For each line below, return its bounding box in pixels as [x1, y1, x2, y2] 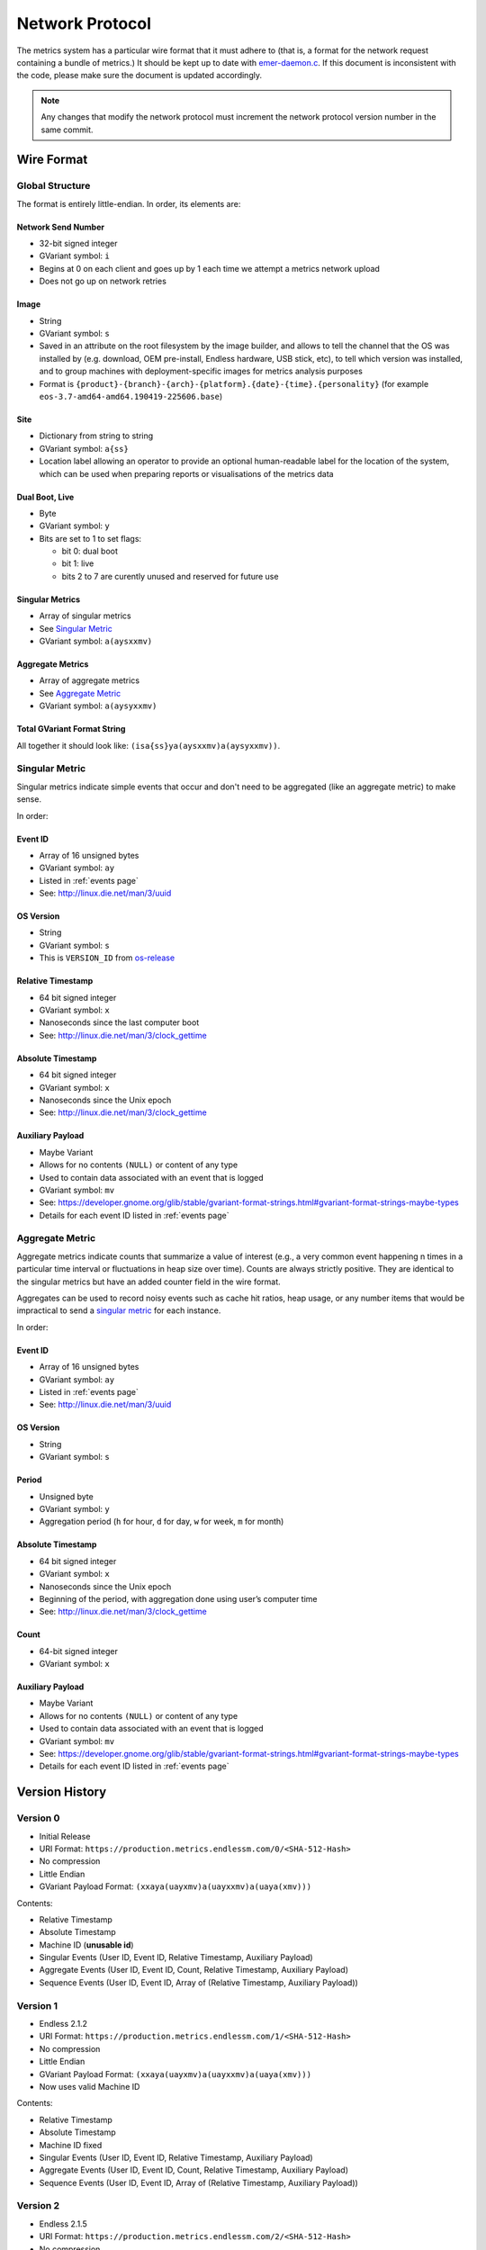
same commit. [40, 124, 94, 135]
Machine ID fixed [39, 2139, 103, 2150]
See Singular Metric [39, 623, 112, 634]
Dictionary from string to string [39, 430, 154, 441]
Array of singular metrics [39, 610, 131, 621]
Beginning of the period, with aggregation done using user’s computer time [39, 1593, 318, 1604]
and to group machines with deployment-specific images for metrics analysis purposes [39, 365, 364, 377]
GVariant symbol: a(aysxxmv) [39, 635, 153, 647]
